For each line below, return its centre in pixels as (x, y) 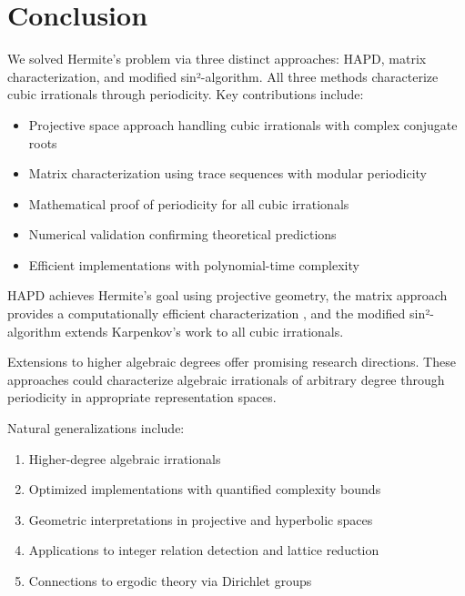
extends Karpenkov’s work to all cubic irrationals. (204, 331)
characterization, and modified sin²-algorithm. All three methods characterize (223, 76)
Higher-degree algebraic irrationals (125, 458)
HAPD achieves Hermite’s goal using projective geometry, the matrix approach (227, 295)
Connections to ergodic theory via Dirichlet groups (170, 581)
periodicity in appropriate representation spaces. (142, 397)
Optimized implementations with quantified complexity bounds (205, 489)
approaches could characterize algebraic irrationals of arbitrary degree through (226, 379)
